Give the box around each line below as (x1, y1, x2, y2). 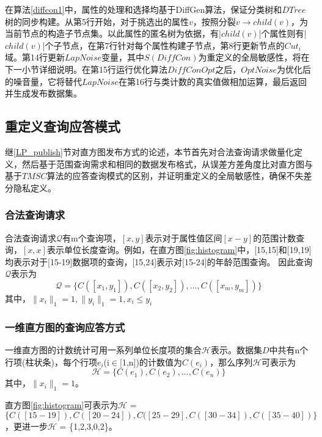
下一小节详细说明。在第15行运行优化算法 (5, 62, 167, 75)
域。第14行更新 (5, 51, 65, 64)
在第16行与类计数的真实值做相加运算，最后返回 (119, 75, 307, 87)
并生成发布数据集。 (5, 87, 82, 100)
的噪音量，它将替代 (5, 75, 82, 87)
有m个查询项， (62, 231, 121, 244)
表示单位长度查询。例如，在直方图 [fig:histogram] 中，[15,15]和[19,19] (46, 243, 312, 256)
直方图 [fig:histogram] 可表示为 (5, 398, 119, 411)
